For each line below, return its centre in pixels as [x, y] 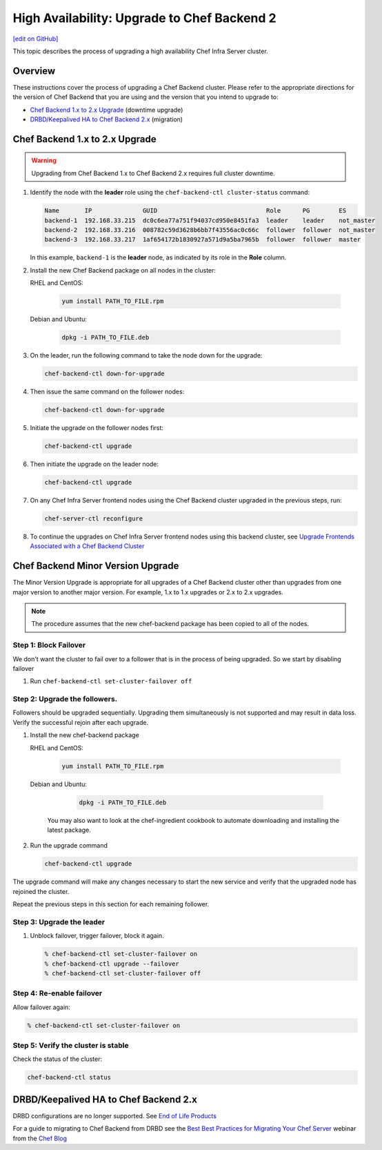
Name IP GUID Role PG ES [195, 211]
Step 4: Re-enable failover [58, 993]
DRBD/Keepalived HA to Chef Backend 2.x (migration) [106, 119]
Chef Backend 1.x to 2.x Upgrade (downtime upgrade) [107, 110]
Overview [34, 71]
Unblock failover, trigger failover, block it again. [97, 936]
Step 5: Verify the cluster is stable [71, 1046]
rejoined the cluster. [41, 891]
